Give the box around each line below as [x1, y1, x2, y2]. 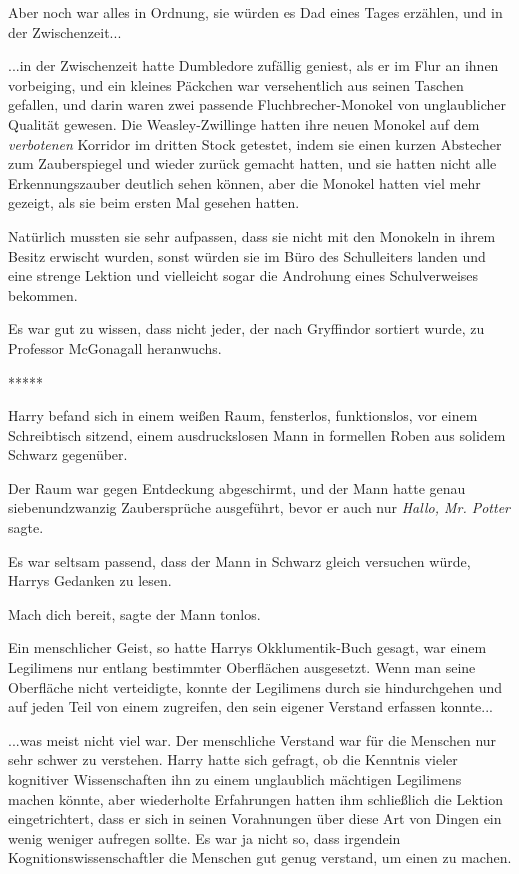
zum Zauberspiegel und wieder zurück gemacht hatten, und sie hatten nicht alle [8, 153, 497, 174]
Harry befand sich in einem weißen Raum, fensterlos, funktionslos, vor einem [8, 405, 478, 426]
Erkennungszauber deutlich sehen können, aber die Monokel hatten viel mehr [8, 172, 481, 193]
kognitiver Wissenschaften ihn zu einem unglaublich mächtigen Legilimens [8, 769, 462, 789]
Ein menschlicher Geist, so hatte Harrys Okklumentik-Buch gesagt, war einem [8, 637, 487, 658]
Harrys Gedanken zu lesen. [8, 570, 172, 591]
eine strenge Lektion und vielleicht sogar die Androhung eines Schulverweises [8, 265, 479, 286]
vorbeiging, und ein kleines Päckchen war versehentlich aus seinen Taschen [8, 74, 464, 95]
